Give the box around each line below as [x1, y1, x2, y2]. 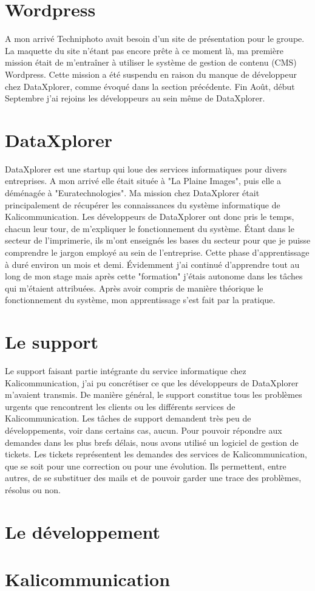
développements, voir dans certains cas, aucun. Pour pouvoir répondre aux [5, 424, 282, 437]
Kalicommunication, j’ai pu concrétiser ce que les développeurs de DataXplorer [5, 376, 299, 389]
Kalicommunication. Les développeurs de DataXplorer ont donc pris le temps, [5, 210, 294, 223]
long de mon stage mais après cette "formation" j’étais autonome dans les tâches [5, 270, 303, 282]
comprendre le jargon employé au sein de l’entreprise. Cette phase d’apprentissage [5, 245, 310, 258]
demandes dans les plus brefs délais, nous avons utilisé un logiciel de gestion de [5, 436, 299, 448]
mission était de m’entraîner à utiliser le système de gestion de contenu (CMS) [5, 56, 297, 69]
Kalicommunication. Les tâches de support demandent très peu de [5, 412, 251, 425]
